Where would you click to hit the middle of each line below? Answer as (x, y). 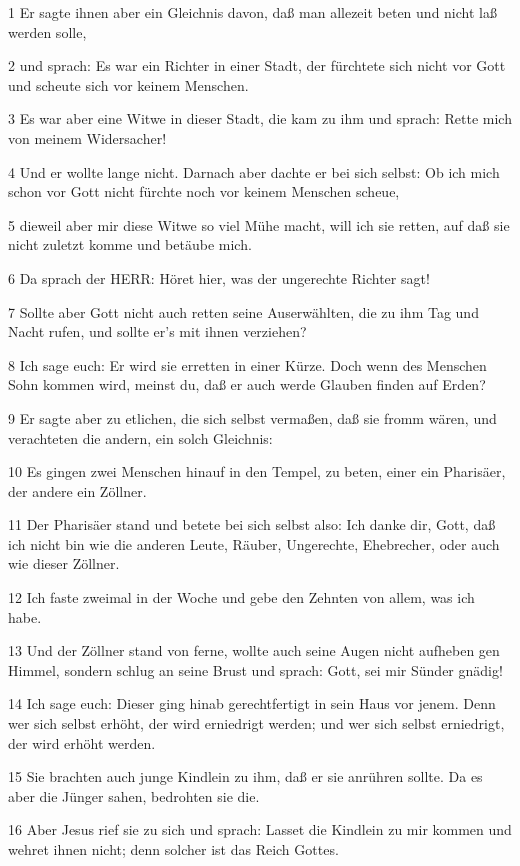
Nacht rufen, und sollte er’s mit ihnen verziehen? (157, 331)
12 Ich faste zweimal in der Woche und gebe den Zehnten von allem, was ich (241, 597)
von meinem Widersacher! (87, 137)
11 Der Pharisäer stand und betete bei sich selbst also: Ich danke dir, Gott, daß (252, 524)
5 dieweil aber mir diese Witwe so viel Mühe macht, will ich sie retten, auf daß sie (259, 224)
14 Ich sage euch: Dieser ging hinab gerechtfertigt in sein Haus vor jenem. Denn (252, 703)
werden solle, (47, 31)
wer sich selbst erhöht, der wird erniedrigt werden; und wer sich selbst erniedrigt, (256, 723)
